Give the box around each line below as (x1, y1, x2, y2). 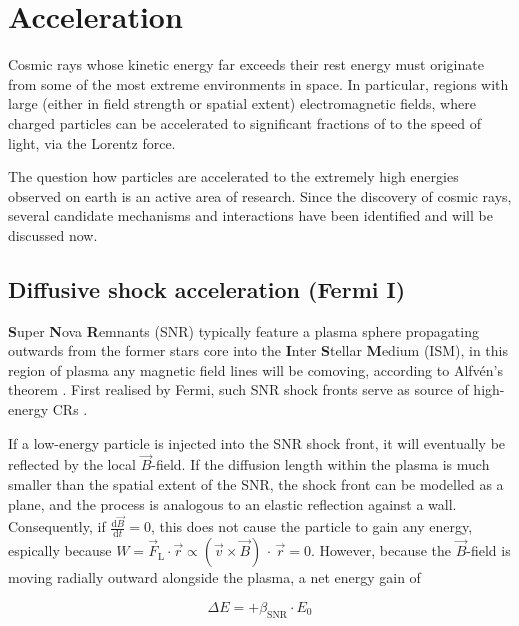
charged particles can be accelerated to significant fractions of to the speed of (8, 112, 481, 133)
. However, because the (310, 540, 452, 561)
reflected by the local (8, 454, 136, 475)
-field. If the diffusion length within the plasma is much (151, 454, 490, 475)
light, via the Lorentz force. (8, 132, 176, 153)
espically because (8, 540, 112, 561)
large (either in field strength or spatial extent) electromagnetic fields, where (8, 93, 476, 114)
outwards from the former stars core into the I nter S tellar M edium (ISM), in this (8, 340, 509, 361)
